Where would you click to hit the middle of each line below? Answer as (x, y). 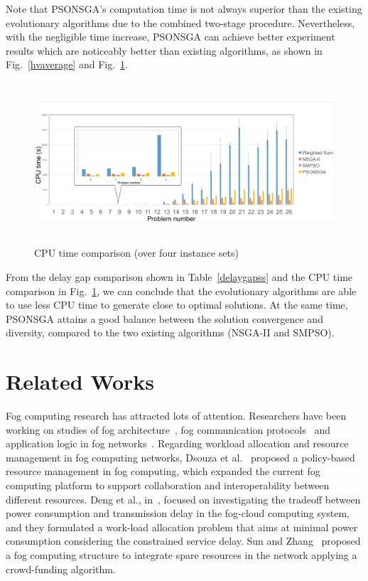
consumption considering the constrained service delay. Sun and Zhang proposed (183, 541)
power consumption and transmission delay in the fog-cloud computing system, (178, 513)
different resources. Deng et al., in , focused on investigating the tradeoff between (183, 499)
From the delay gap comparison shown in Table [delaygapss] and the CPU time (179, 276)
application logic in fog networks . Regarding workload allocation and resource (177, 443)
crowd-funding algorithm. (61, 569)
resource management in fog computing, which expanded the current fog (163, 471)
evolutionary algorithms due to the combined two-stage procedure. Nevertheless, (180, 22)
